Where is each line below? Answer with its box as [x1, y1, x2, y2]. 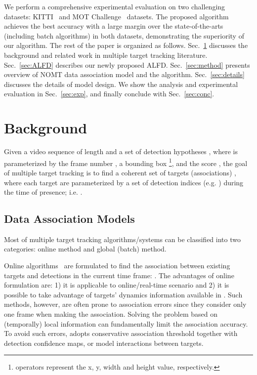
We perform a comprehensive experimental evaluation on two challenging [4, 1, 225, 11]
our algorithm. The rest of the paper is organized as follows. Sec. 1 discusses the [4, 40, 248, 50]
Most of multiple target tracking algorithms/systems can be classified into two [4, 234, 241, 244]
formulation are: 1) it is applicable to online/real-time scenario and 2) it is [4, 280, 229, 290]
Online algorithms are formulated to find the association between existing [4, 260, 230, 271]
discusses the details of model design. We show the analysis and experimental [4, 79, 238, 89]
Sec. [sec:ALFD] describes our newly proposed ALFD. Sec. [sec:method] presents [4, 59, 250, 70]
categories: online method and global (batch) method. [4, 244, 167, 254]
